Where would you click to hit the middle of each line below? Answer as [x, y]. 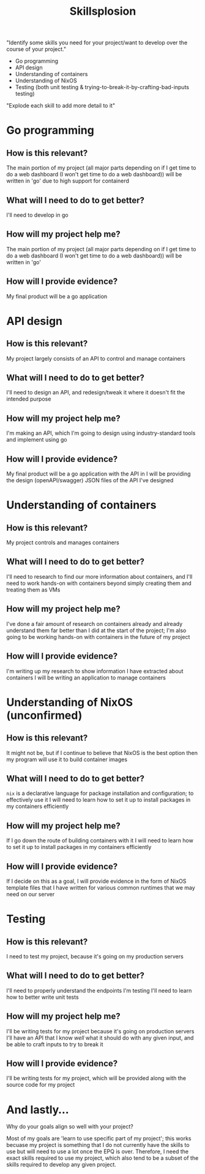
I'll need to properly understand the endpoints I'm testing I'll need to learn [99, 990]
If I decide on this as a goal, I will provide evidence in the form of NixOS [96, 881]
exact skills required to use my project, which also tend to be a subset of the [102, 1158]
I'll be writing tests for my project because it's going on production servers [100, 1031]
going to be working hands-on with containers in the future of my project [98, 636]
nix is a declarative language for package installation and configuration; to [100, 793]
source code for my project [41, 1085]
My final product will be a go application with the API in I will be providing [99, 474]
